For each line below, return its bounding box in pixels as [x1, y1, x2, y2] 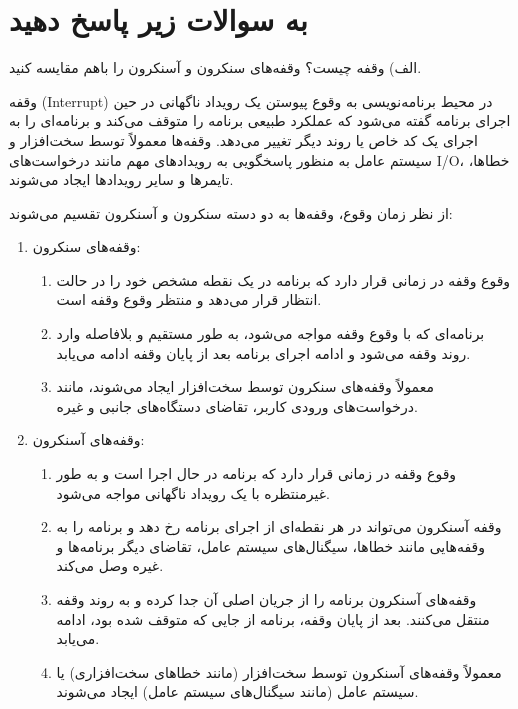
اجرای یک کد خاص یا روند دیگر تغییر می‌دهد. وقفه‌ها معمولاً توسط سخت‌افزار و [9, 129, 479, 150]
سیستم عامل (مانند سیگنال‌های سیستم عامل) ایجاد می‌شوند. [56, 681, 419, 702]
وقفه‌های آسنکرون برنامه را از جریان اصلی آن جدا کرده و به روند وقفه [56, 589, 477, 609]
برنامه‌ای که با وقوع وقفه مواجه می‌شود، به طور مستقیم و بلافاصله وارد [56, 323, 485, 344]
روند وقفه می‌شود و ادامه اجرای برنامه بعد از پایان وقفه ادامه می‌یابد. [56, 342, 471, 363]
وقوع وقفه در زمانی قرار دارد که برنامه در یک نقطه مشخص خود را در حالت [56, 269, 511, 290]
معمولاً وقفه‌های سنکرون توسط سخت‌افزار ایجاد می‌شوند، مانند [56, 376, 434, 397]
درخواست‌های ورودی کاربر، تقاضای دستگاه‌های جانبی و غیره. [56, 395, 418, 416]
